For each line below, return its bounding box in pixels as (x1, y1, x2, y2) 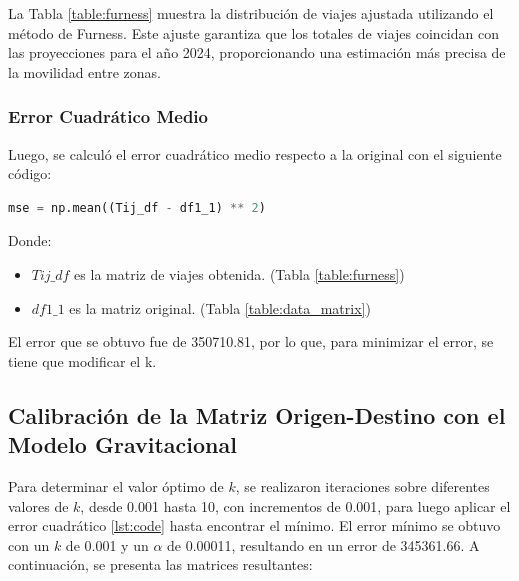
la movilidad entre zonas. (8, 61, 161, 82)
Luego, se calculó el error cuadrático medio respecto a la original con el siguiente (8, 143, 502, 164)
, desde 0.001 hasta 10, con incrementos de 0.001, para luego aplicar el (80, 495, 511, 516)
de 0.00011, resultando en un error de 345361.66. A (167, 534, 480, 555)
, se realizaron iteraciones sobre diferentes (235, 475, 490, 496)
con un (8, 534, 50, 555)
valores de (8, 495, 69, 516)
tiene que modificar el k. (8, 350, 157, 371)
